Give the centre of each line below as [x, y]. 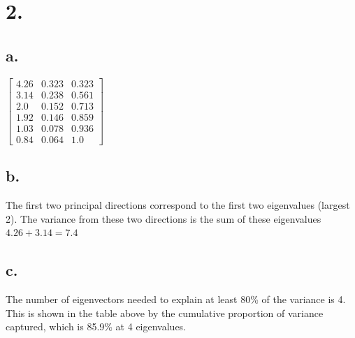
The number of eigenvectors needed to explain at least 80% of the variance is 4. [176, 299]
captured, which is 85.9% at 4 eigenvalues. [96, 326]
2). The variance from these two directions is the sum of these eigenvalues [164, 218]
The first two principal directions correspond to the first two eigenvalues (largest [178, 204]
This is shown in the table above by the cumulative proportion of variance [165, 313]
